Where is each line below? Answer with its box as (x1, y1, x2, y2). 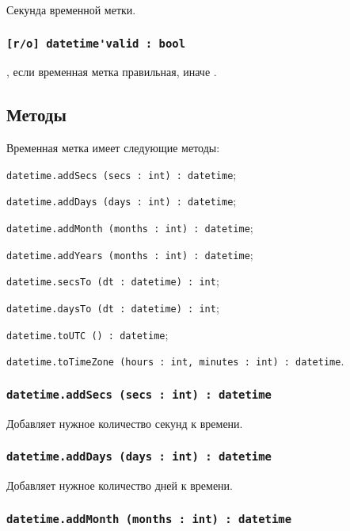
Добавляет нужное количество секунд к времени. (6, 414, 243, 431)
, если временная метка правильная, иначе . (6, 63, 217, 80)
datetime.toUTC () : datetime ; (6, 326, 169, 342)
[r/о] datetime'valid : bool (6, 36, 186, 50)
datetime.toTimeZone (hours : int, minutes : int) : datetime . (6, 353, 344, 369)
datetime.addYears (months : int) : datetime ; (6, 246, 253, 262)
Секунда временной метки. (6, 2, 136, 17)
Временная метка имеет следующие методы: (6, 139, 220, 156)
